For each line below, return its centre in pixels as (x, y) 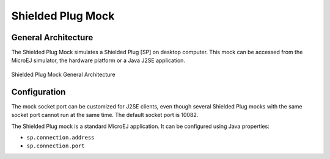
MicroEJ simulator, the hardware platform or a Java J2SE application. (98, 60)
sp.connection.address (61, 137)
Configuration (38, 92)
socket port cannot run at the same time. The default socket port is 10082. (105, 115)
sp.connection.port (56, 146)
